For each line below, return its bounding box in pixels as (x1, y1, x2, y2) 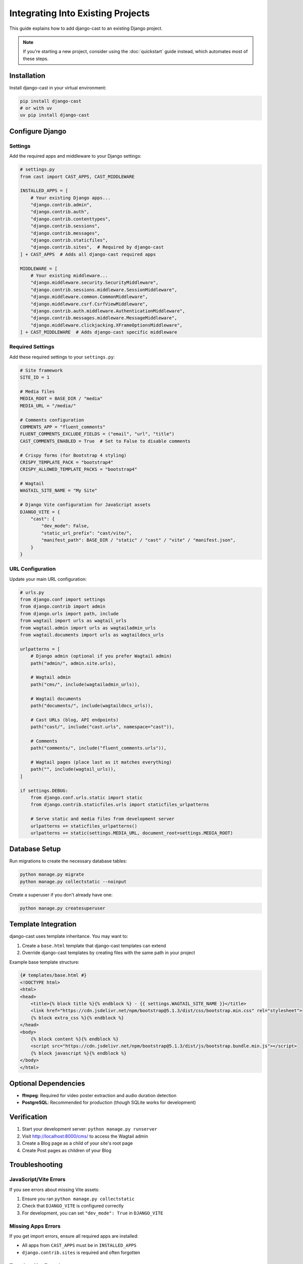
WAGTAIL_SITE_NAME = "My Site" (20, 488, 98, 493)
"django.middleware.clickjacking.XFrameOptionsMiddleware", (30, 322, 183, 328)
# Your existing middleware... (30, 273, 108, 278)
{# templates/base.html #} (20, 972, 87, 978)
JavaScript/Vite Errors (9, 1176, 66, 1183)
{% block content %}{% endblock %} (30, 1036, 119, 1042)
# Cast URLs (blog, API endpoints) (30, 717, 119, 723)
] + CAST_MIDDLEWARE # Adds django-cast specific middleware (20, 329, 177, 335)
